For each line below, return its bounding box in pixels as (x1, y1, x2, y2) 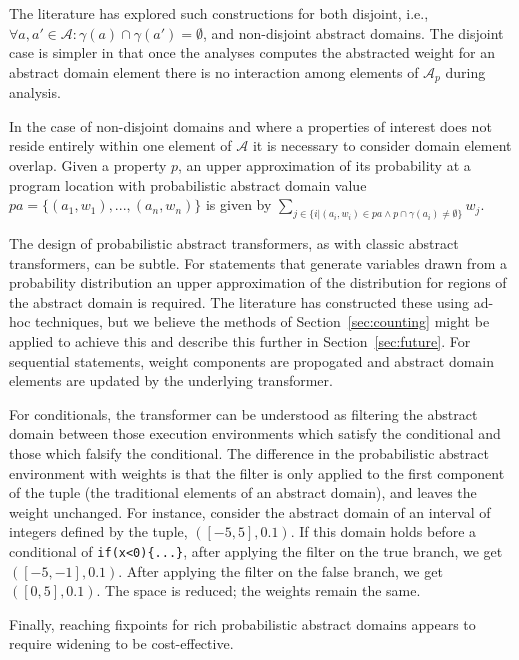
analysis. (9, 82, 61, 103)
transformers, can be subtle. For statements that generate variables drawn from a (9, 252, 507, 273)
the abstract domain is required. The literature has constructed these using (9, 291, 469, 312)
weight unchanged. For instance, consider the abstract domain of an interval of (9, 501, 491, 522)
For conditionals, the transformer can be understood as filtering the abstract (9, 403, 478, 424)
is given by (205, 194, 272, 215)
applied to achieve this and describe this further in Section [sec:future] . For (9, 331, 471, 352)
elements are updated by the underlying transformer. (9, 370, 333, 391)
